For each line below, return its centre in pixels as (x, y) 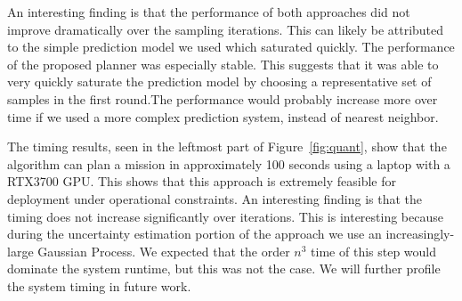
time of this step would (374, 251)
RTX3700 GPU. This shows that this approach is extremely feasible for (202, 181)
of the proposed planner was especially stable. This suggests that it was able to (223, 64)
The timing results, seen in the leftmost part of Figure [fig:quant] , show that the (227, 146)
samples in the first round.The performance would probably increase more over (223, 98)
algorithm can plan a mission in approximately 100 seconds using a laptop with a (229, 163)
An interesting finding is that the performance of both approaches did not (209, 12)
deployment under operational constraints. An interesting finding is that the (215, 198)
